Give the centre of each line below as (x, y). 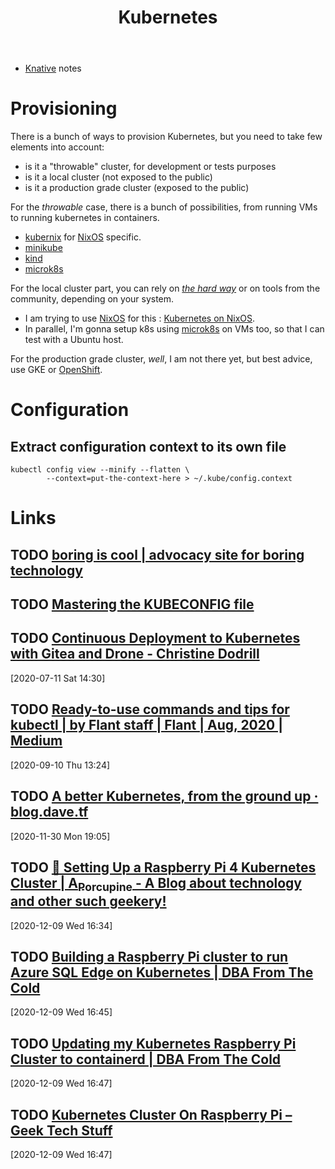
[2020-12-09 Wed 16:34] (61, 925)
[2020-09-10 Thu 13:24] (60, 765)
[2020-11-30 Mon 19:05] (60, 836)
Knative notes (53, 68)
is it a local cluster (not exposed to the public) (118, 177)
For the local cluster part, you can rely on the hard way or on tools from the (165, 288)
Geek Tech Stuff (61, 1130)
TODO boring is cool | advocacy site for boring (157, 554)
